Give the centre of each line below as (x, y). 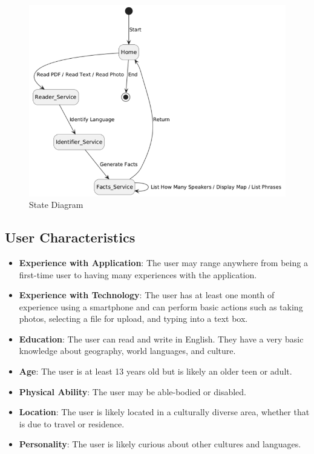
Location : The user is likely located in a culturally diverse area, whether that (164, 412)
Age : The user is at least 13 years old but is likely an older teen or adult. (155, 371)
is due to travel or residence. (72, 423)
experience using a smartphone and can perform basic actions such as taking (161, 306)
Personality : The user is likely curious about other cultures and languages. (160, 444)
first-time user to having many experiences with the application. (138, 274)
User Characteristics (70, 237)
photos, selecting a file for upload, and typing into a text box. (133, 319)
